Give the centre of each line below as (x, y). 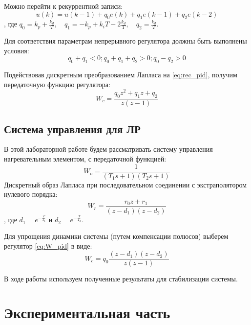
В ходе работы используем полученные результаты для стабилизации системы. (121, 279)
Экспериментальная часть (87, 313)
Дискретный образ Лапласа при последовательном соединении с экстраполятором (125, 184)
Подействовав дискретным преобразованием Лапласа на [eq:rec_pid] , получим (121, 75)
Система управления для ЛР (72, 128)
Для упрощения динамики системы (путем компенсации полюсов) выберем (116, 236)
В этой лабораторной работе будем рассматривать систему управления (108, 149)
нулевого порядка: (31, 194)
